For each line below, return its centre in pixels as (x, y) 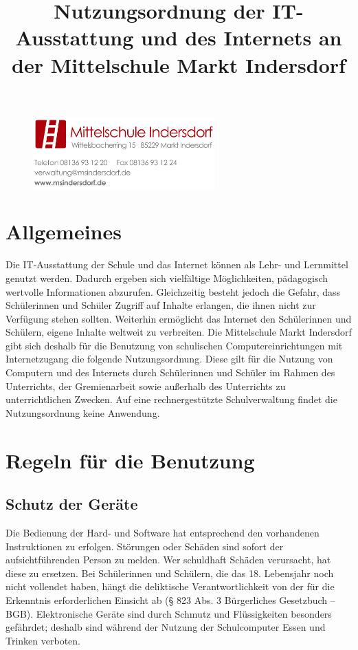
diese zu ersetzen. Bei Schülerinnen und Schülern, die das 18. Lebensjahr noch (170, 573)
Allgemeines (64, 231)
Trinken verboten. (43, 640)
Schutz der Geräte (72, 504)
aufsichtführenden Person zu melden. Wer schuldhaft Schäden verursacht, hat (168, 560)
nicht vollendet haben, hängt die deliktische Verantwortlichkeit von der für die (170, 586)
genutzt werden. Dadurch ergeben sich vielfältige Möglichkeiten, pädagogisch (167, 278)
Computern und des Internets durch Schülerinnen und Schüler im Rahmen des (170, 372)
